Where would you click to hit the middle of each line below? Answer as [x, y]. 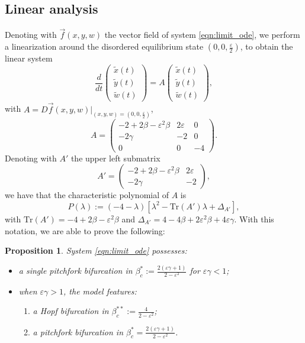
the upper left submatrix [115, 158]
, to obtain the [267, 46]
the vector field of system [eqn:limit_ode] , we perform [202, 35]
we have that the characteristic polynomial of [87, 195]
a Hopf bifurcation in [71, 311]
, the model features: [100, 291]
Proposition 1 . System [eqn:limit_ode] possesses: [96, 250]
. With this [254, 219]
